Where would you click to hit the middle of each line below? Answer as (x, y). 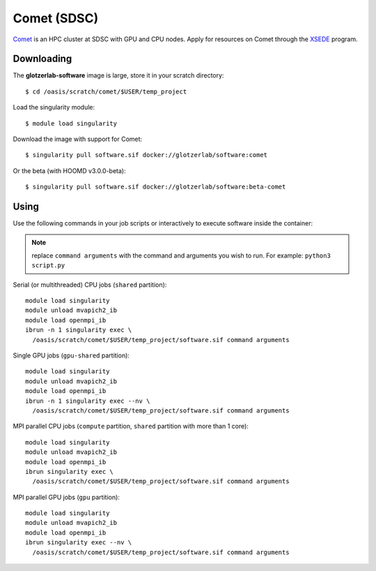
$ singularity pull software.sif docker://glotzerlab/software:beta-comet (156, 187)
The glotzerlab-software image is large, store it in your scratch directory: (118, 75)
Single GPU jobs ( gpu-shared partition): (71, 355)
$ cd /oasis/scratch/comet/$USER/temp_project (106, 91)
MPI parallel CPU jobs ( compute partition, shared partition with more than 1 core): (131, 427)
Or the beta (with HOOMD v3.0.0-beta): (69, 170)
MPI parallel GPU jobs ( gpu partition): (66, 497)
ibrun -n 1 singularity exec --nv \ (88, 401)
